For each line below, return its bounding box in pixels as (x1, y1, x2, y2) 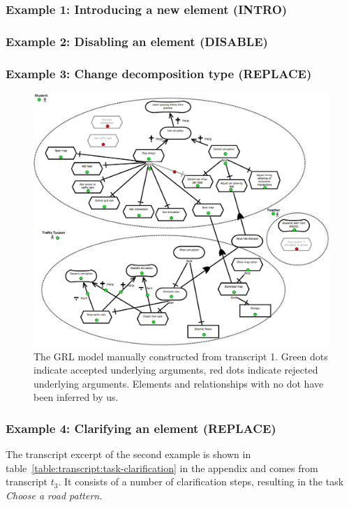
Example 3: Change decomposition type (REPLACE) (6, 64, 312, 82)
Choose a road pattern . (6, 488, 103, 502)
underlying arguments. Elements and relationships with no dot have (34, 376, 324, 390)
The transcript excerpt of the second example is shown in (6, 447, 251, 462)
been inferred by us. (34, 390, 119, 404)
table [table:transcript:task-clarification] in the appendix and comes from (6, 460, 318, 475)
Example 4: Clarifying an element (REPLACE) (6, 419, 276, 436)
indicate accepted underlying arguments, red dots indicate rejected (34, 362, 318, 377)
